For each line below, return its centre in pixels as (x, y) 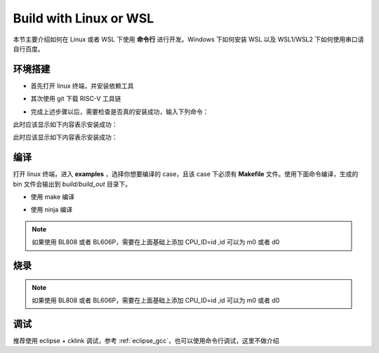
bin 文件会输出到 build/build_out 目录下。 (72, 184)
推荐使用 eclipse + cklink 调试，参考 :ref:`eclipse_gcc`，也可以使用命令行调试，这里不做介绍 (146, 340)
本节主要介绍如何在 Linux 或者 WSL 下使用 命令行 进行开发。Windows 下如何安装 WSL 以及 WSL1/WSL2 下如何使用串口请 (188, 39)
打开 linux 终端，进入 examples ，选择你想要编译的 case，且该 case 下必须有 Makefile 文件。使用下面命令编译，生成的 (186, 174)
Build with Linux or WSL (84, 18)
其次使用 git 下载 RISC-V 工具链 (76, 99)
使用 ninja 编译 (52, 210)
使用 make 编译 (53, 197)
